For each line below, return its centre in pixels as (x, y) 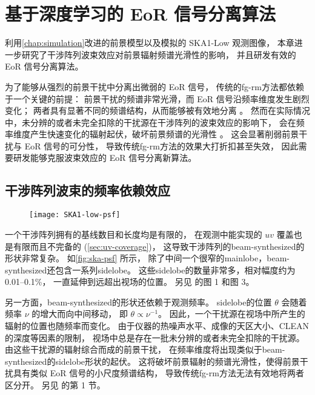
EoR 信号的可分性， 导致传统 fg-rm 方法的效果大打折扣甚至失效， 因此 (161, 145)
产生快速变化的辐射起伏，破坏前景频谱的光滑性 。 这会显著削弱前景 (164, 134)
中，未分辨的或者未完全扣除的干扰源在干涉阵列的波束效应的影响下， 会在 (151, 122)
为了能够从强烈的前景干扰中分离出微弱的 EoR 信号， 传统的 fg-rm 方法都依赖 (154, 86)
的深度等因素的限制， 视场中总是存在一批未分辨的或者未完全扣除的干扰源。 (155, 337)
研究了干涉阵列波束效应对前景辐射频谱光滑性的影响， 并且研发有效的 (159, 54)
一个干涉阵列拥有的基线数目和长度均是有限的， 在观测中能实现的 (134, 234)
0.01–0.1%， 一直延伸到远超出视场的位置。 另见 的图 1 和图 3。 (130, 282)
